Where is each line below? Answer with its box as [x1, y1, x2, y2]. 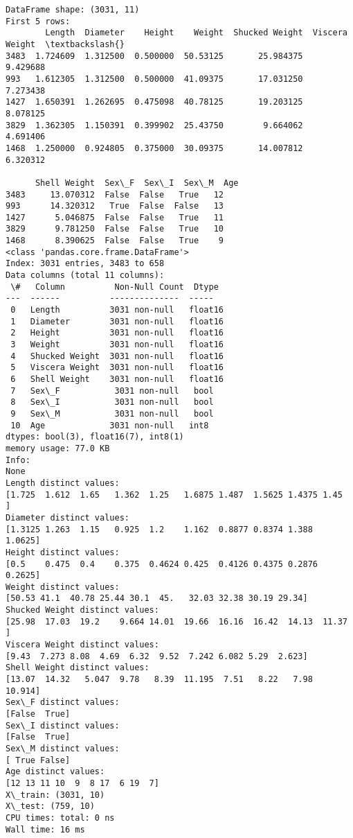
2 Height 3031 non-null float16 [10, 328, 224, 338]
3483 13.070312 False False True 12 [6, 189, 224, 200]
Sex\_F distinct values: [6, 697, 120, 708]
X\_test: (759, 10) [6, 801, 95, 812]
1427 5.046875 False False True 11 [6, 212, 224, 222]
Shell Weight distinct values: [6, 663, 150, 673]
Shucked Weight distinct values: [6, 605, 159, 616]
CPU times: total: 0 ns [6, 812, 115, 823]
